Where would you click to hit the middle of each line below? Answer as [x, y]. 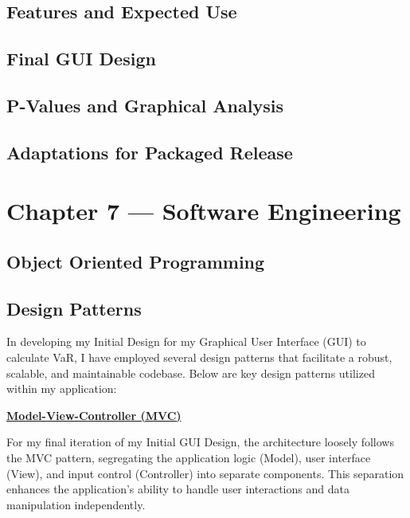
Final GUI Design [81, 59]
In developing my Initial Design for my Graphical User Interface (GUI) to [186, 341]
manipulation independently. [76, 504]
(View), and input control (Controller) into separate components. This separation [205, 473]
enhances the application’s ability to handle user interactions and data [178, 489]
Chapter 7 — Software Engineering [204, 211]
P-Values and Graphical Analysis [145, 105]
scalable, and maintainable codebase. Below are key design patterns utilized [191, 373]
